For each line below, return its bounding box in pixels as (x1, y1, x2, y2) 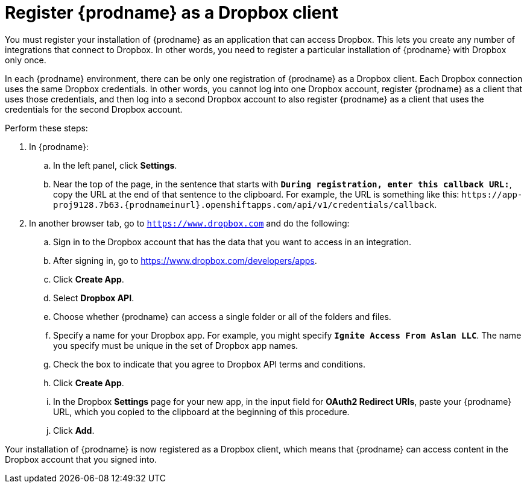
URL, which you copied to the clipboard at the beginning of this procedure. (53, 406, 350, 417)
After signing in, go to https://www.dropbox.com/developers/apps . (53, 255, 317, 266)
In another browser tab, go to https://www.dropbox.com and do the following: (29, 217, 350, 228)
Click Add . (53, 425, 95, 436)
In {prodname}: (29, 141, 89, 152)
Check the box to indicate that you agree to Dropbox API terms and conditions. (53, 358, 366, 369)
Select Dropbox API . (53, 292, 134, 303)
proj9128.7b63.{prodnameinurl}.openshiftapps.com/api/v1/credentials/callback (53, 199, 435, 210)
